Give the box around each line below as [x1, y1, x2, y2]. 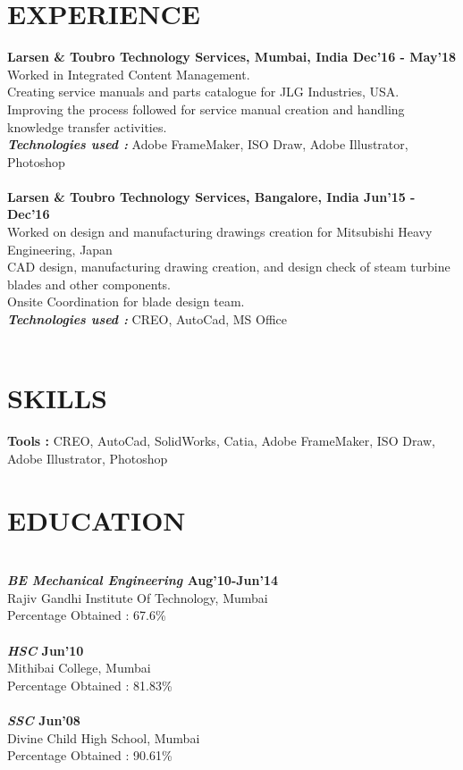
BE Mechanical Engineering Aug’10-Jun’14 [7, 571, 279, 590]
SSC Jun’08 [7, 711, 80, 729]
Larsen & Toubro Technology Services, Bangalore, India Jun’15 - [7, 187, 416, 205]
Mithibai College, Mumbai [7, 658, 151, 677]
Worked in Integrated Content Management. [7, 64, 250, 83]
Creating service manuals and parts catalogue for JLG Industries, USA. [7, 82, 400, 101]
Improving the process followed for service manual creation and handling [7, 99, 405, 118]
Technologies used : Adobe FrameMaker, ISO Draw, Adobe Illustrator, [7, 135, 408, 154]
